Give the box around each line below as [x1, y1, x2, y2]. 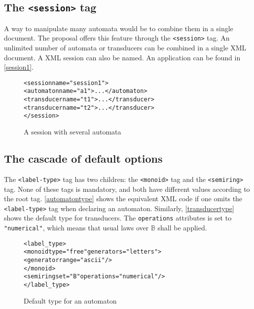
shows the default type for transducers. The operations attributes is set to [4, 213, 232, 223]
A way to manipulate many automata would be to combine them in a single [4, 23, 233, 33]
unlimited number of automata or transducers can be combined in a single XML [4, 43, 247, 53]
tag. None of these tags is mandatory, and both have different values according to [4, 183, 250, 194]
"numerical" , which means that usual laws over [4, 222, 149, 233]
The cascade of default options [4, 151, 163, 166]
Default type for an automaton [24, 295, 117, 306]
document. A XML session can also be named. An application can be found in [4, 52, 241, 62]
